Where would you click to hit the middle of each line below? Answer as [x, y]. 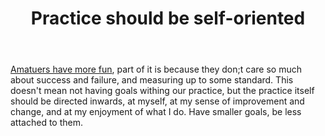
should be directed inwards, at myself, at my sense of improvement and [157, 101]
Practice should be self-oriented [168, 18]
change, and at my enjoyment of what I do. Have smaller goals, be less [156, 112]
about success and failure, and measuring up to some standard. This [152, 80]
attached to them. [46, 123]
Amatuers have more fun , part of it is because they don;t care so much [156, 69]
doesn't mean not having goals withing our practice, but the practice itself [162, 91]
